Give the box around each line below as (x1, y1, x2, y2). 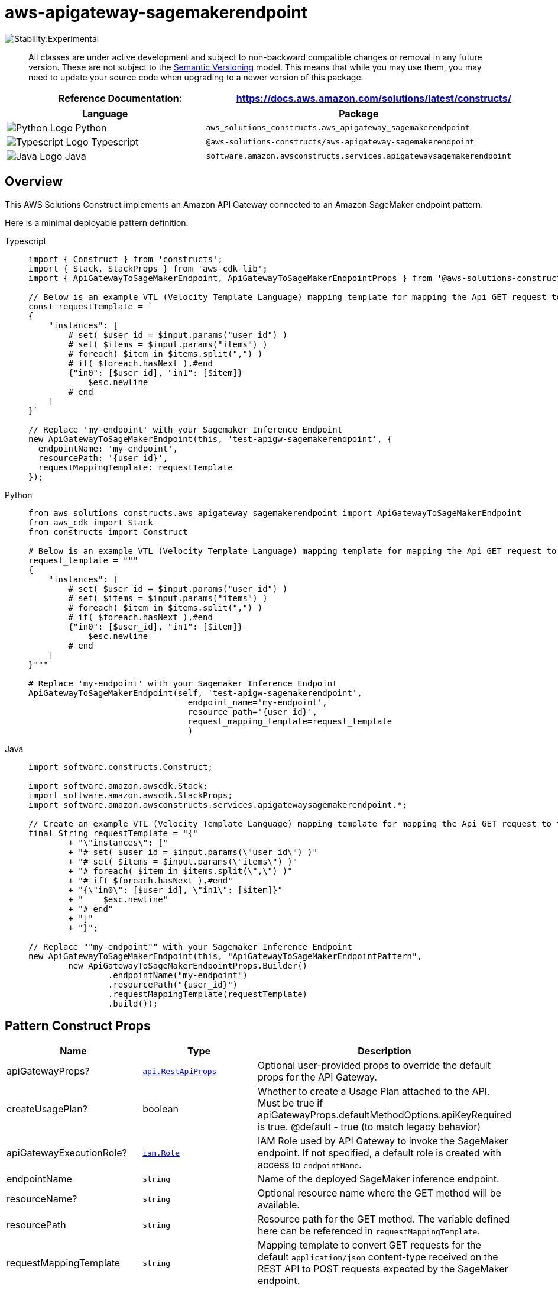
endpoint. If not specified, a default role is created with (257, 1147, 501, 1159)
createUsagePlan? (7, 1103, 87, 1115)
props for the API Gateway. (257, 1071, 377, 1083)
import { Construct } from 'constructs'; (28, 254, 223, 264)
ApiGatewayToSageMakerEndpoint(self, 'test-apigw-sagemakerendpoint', (28, 688, 362, 698)
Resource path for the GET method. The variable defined (257, 1213, 510, 1225)
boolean (142, 1103, 179, 1115)
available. (257, 1199, 300, 1211)
